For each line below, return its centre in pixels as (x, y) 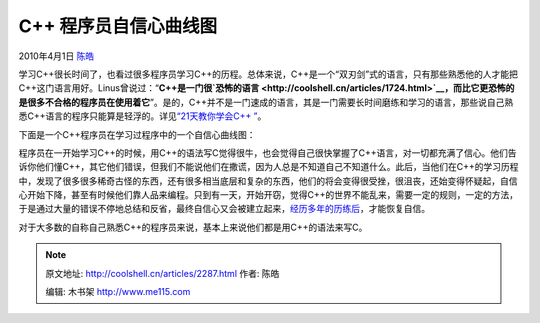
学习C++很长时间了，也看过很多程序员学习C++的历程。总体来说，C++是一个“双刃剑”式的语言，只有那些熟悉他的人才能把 (268, 74)
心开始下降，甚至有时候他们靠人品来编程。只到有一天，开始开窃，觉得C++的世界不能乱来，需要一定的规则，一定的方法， (268, 195)
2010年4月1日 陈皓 (56, 56)
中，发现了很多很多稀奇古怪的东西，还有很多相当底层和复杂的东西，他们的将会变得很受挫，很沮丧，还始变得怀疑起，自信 (268, 181)
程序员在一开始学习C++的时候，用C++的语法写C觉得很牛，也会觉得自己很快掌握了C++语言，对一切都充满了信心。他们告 (267, 152)
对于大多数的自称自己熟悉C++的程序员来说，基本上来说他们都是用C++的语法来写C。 (193, 227)
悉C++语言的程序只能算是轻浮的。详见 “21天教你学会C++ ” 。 (142, 116)
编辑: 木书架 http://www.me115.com (118, 292)
